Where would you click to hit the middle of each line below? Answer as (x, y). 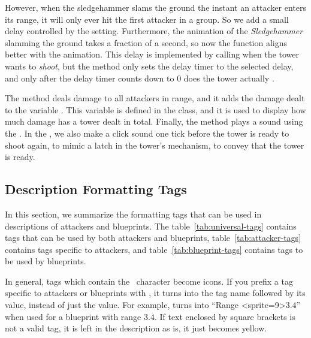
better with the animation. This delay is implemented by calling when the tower (152, 54)
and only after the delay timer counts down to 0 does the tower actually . (140, 78)
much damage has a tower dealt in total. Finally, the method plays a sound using (154, 121)
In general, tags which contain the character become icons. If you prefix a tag (149, 281)
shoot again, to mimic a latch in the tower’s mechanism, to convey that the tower (155, 145)
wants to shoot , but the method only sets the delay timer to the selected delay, (149, 66)
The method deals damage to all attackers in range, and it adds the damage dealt (155, 98)
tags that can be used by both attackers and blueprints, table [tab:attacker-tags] (153, 238)
